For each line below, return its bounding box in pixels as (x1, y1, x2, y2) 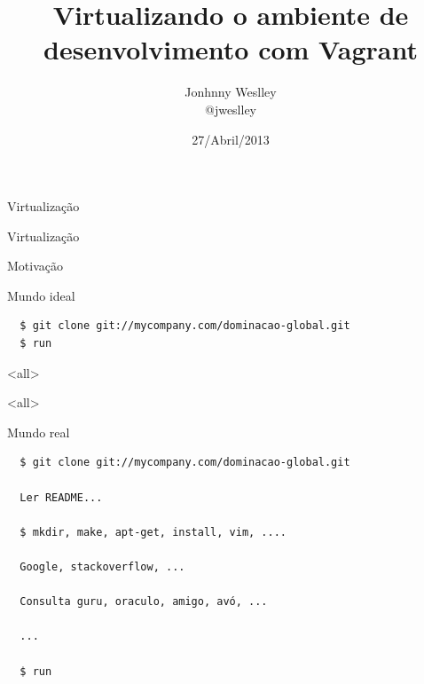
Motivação (7, 256, 63, 275)
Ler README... (20, 491, 103, 504)
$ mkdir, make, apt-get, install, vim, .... (20, 525, 287, 539)
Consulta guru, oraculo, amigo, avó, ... (20, 595, 268, 609)
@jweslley (204, 99, 257, 118)
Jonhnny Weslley (185, 83, 277, 101)
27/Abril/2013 (192, 130, 270, 148)
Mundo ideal (7, 286, 75, 304)
